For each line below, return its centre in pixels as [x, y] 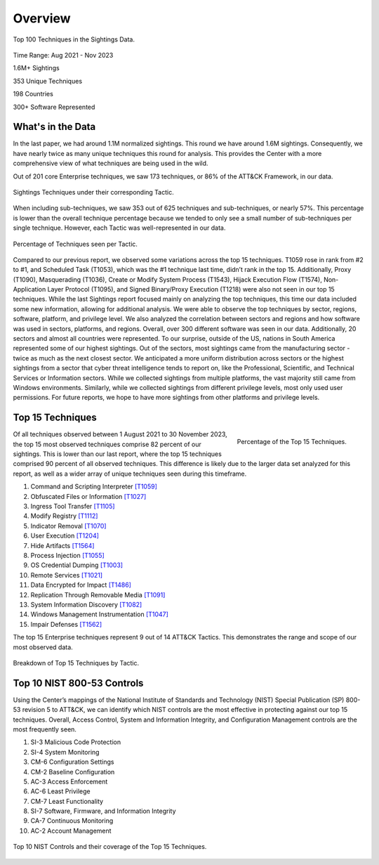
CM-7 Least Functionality [67, 801]
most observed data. [43, 647]
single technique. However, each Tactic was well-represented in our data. [119, 228]
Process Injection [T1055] [67, 555]
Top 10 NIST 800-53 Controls [78, 683]
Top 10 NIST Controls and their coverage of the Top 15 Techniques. [110, 847]
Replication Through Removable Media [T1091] [98, 594]
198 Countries [33, 94]
